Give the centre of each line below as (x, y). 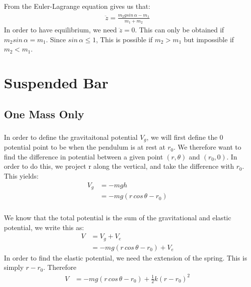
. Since (56, 39)
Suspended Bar (56, 82)
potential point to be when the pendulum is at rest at (85, 147)
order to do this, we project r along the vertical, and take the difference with (119, 166)
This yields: (21, 176)
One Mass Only (44, 114)
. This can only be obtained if (179, 29)
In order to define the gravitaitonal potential (71, 137)
